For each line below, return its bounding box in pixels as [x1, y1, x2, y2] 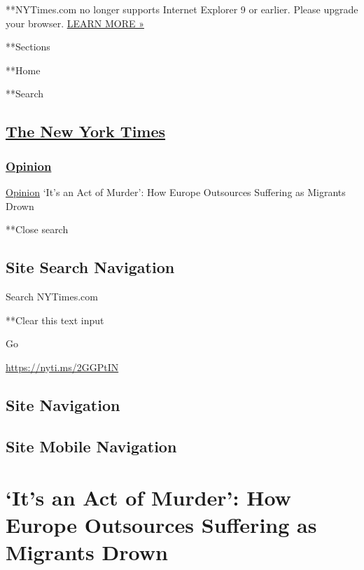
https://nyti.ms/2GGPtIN [6, 359, 119, 374]
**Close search [6, 222, 69, 237]
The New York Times [6, 120, 166, 142]
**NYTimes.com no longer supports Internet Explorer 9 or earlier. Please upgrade [6, 2, 358, 16]
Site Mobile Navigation [6, 435, 177, 457]
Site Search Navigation [6, 256, 175, 278]
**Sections [6, 39, 50, 54]
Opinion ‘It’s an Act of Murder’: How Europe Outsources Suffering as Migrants [6, 184, 346, 199]
